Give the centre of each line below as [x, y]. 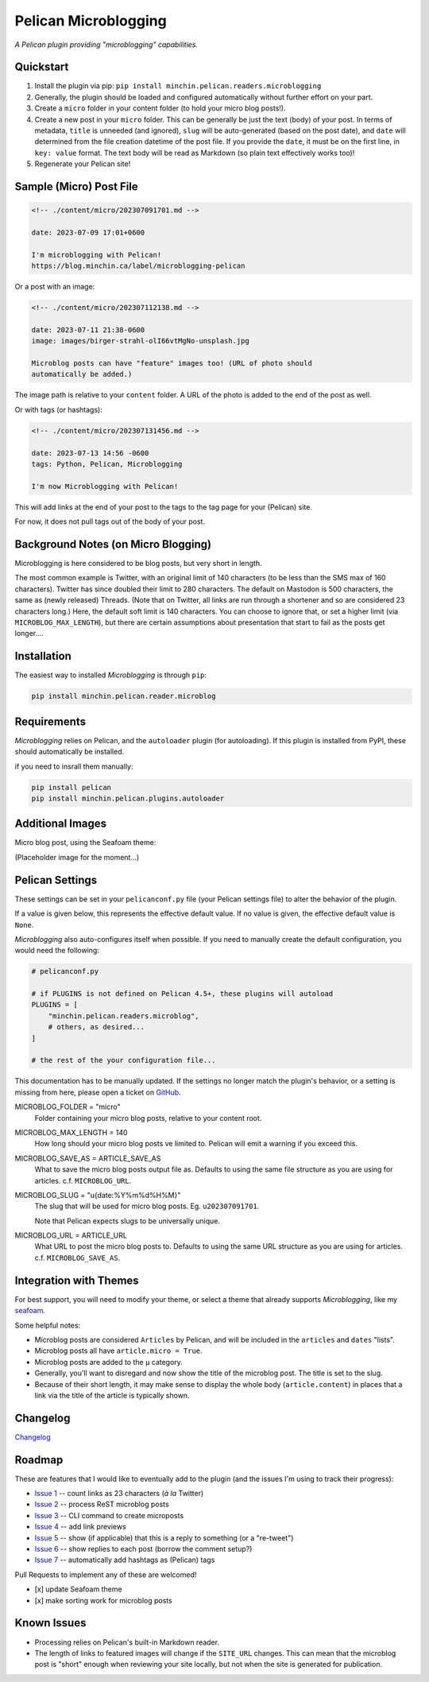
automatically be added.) [82, 374]
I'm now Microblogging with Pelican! [105, 486]
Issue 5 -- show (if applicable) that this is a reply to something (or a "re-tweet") [164, 1537]
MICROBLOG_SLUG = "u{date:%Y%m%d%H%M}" [98, 1195]
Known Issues [50, 1623]
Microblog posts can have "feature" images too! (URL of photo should [172, 363]
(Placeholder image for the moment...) [77, 857]
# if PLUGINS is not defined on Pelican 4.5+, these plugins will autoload [182, 994]
